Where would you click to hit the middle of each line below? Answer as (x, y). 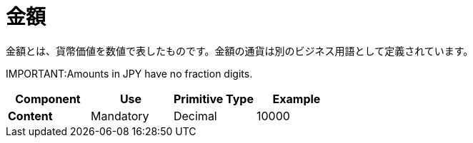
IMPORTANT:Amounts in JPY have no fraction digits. (129, 73)
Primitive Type (213, 99)
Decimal (195, 116)
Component (48, 99)
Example (297, 99)
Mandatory (120, 116)
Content (30, 116)
